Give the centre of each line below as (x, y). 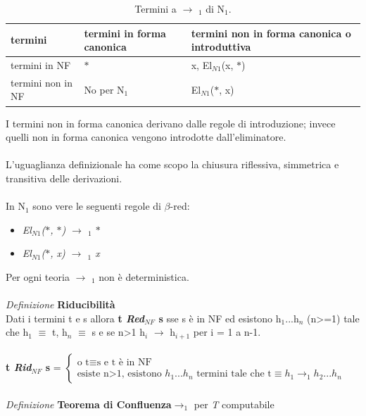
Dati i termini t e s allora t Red (75, 318)
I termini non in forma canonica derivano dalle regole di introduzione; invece (171, 123)
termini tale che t (234, 374)
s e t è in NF (124, 363)
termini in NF (41, 65)
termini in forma (125, 33)
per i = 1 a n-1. (227, 332)
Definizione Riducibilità (61, 304)
